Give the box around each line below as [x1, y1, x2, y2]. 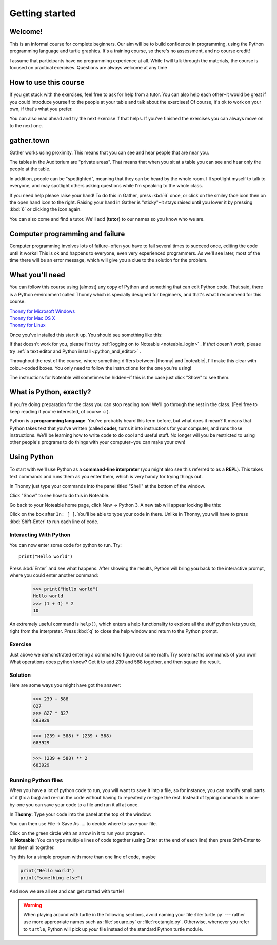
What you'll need [9, 271, 65, 279]
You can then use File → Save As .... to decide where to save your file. [9, 820, 157, 826]
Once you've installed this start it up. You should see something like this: [9, 332, 163, 338]
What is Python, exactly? [9, 388, 91, 396]
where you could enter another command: [9, 572, 98, 578]
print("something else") [20, 875, 83, 880]
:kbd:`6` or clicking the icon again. [9, 206, 82, 213]
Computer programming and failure [9, 229, 125, 238]
